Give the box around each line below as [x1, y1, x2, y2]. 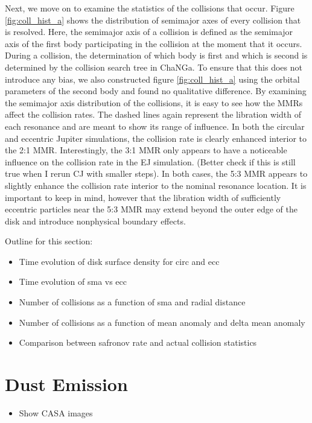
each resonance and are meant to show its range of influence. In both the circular [5, 119, 305, 132]
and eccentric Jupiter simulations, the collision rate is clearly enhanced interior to [5, 132, 307, 144]
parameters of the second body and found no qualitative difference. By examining [5, 84, 307, 97]
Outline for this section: [5, 235, 93, 247]
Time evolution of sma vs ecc [19, 275, 127, 288]
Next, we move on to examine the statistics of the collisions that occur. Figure [5, 2, 294, 14]
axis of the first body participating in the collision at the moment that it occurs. [5, 37, 302, 49]
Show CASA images [19, 406, 93, 419]
